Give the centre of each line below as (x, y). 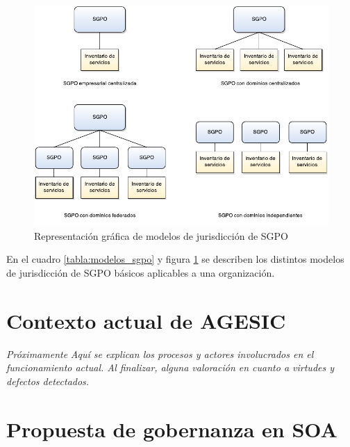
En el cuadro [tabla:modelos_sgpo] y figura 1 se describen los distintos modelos (175, 259)
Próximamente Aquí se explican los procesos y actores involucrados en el (160, 353)
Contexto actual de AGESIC (146, 320)
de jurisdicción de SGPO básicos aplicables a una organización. (141, 272)
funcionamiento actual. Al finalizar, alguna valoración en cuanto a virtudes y (170, 367)
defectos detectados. (48, 381)
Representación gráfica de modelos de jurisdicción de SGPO (161, 235)
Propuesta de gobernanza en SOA (172, 429)
